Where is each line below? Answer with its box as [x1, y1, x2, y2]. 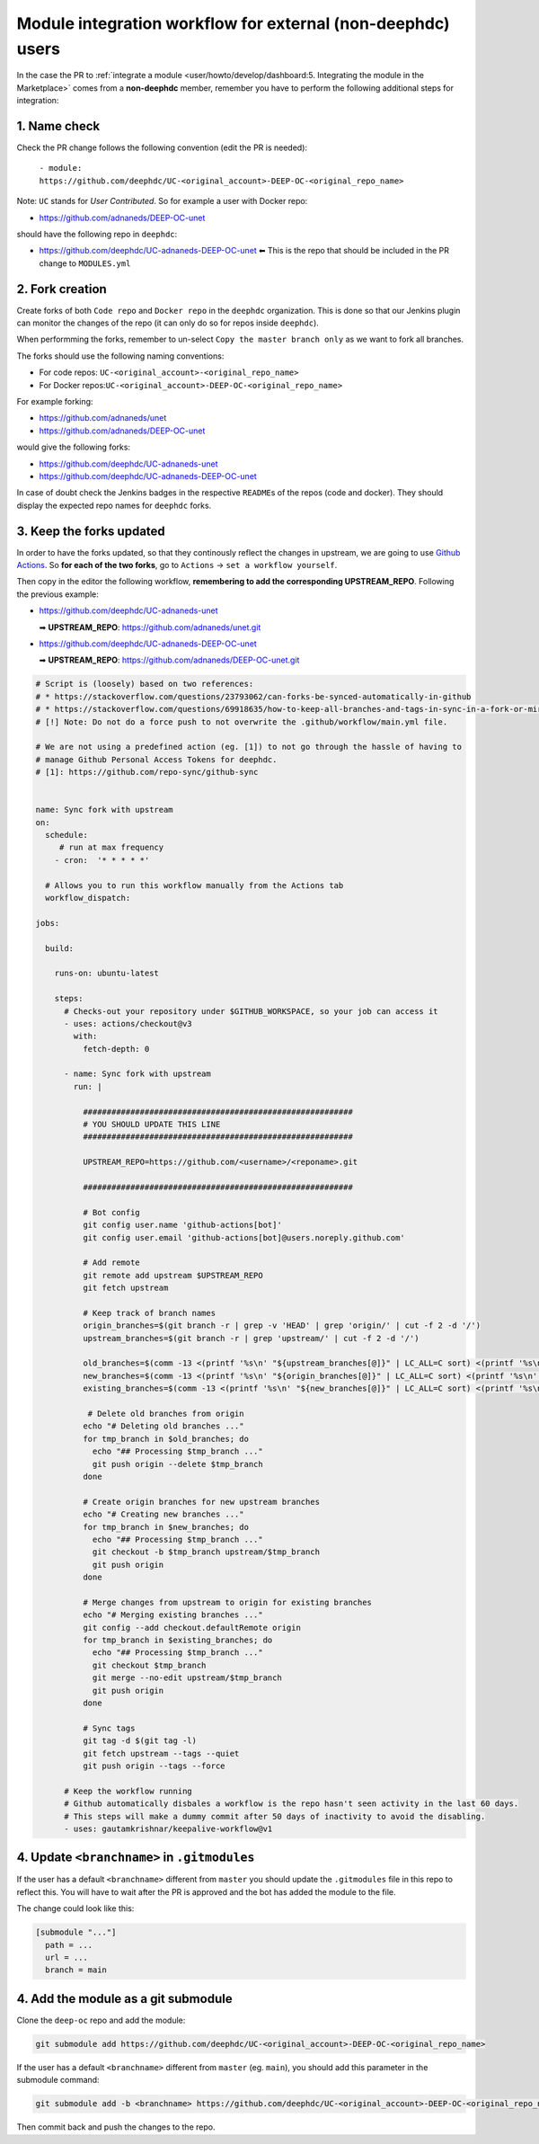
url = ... [45, 1952, 89, 1962]
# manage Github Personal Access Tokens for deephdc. [35, 754, 278, 764]
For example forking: [16, 396, 93, 407]
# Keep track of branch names [82, 1308, 216, 1318]
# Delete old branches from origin [87, 1409, 244, 1419]
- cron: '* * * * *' [54, 855, 150, 865]
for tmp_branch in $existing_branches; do [82, 1635, 273, 1645]
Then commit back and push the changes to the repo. [16, 2122, 216, 2132]
